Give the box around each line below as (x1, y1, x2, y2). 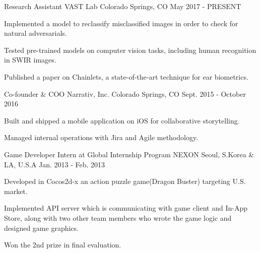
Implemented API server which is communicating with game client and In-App (4, 203, 247, 213)
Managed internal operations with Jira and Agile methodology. (4, 132, 199, 143)
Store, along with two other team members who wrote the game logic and (4, 212, 232, 223)
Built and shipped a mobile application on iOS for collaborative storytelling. (4, 115, 240, 125)
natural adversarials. (4, 28, 67, 38)
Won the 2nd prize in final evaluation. (4, 239, 121, 250)
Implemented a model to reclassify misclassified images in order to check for (4, 18, 238, 28)
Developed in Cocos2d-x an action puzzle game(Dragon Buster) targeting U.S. (4, 176, 246, 186)
